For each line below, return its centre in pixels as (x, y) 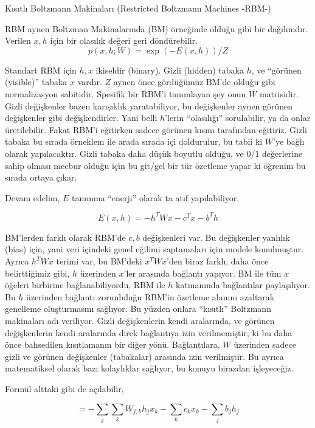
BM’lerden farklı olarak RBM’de (65, 237)
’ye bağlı (289, 141)
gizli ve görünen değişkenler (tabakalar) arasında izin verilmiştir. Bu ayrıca (144, 356)
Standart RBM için (41, 70)
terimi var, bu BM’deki (99, 261)
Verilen (18, 40)
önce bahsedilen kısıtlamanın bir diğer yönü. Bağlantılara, (112, 344)
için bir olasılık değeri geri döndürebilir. (124, 40)
